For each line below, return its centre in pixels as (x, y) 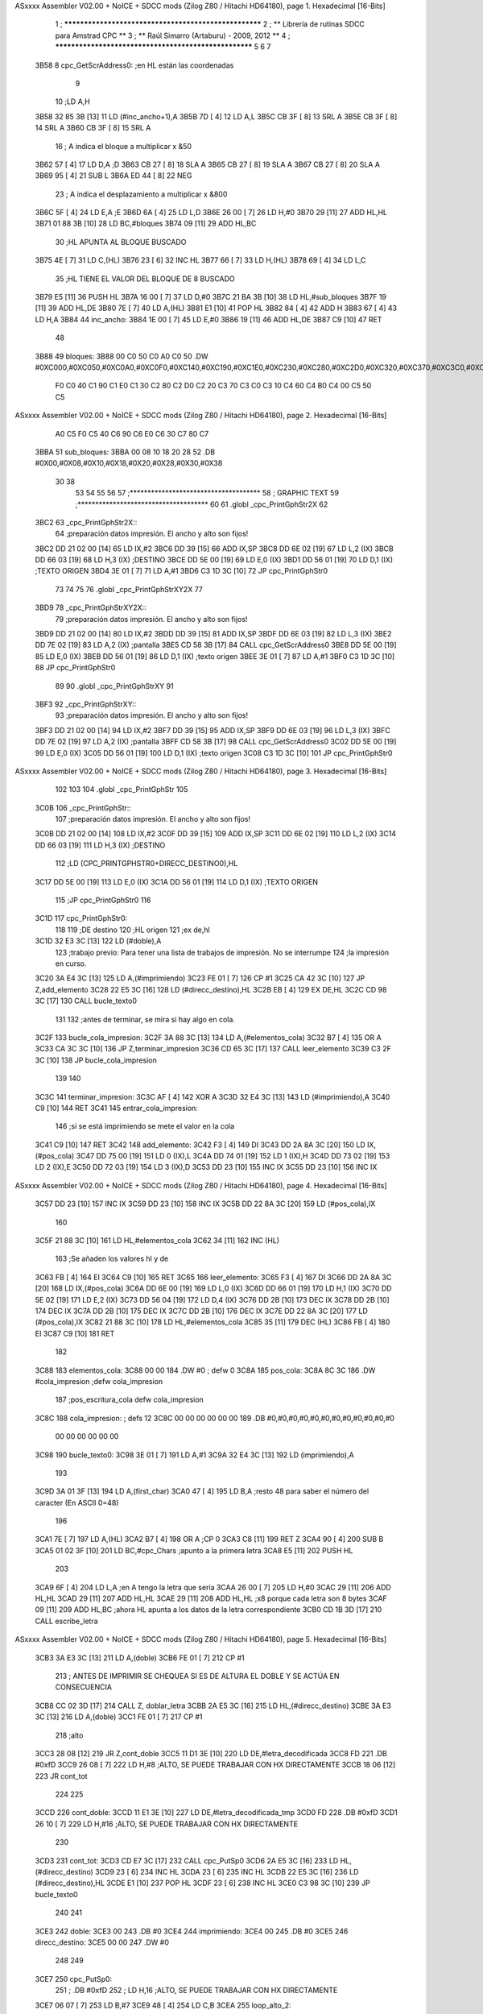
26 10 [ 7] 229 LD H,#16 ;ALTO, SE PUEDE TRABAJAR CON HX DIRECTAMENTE (166, 1824)
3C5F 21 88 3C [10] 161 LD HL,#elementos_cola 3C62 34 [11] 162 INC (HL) (157, 1241)
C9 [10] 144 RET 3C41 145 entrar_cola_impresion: (117, 1108)
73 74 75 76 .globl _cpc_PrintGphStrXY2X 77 (129, 589)
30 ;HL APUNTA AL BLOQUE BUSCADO (121, 242)
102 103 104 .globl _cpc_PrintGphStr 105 (122, 789)
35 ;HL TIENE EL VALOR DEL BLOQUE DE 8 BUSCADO (145, 279)
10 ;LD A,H (72, 102)
